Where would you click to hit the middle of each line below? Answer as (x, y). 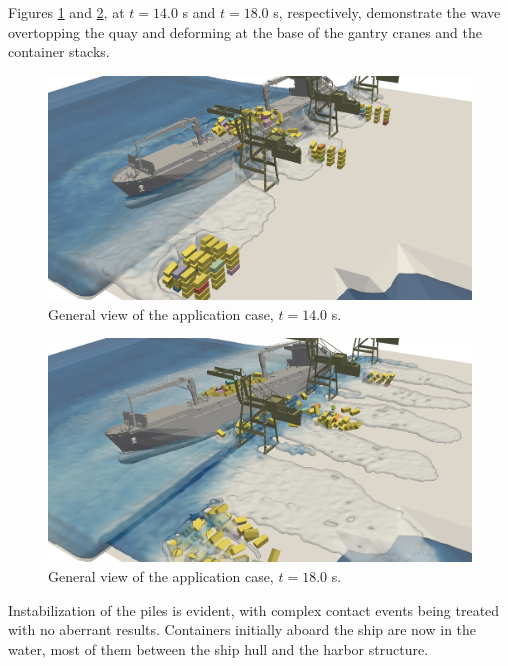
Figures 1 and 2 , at (66, 12)
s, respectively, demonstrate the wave (387, 12)
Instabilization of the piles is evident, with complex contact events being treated (254, 609)
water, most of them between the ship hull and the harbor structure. (218, 648)
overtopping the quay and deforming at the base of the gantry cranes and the (245, 31)
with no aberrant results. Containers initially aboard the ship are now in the (242, 629)
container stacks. (59, 51)
